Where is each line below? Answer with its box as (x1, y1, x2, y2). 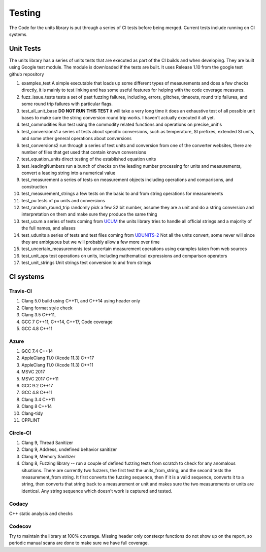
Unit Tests (9, 44, 41, 53)
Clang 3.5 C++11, (21, 312, 56, 318)
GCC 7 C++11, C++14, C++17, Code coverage (21, 319, 113, 325)
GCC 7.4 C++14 (21, 348, 53, 354)
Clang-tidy (21, 410, 43, 416)
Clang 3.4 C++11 (21, 396, 55, 402)
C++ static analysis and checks (9, 511, 73, 516)
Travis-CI (9, 288, 32, 294)
